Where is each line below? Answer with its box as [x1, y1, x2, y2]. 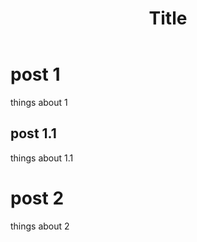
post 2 [10, 187, 65, 209]
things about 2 [10, 220, 70, 232]
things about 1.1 [10, 152, 74, 164]
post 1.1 [10, 125, 57, 142]
